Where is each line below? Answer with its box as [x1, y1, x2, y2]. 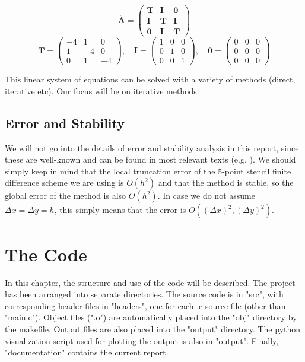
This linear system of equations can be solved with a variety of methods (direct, [5, 73, 296, 85]
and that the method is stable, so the [158, 176, 294, 189]
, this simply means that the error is [54, 204, 186, 216]
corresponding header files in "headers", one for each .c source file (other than [5, 299, 286, 312]
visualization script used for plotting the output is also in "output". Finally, [5, 334, 279, 347]
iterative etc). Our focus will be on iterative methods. [5, 84, 199, 97]
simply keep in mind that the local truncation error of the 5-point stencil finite [5, 164, 291, 177]
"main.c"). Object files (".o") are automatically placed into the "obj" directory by [5, 311, 297, 323]
